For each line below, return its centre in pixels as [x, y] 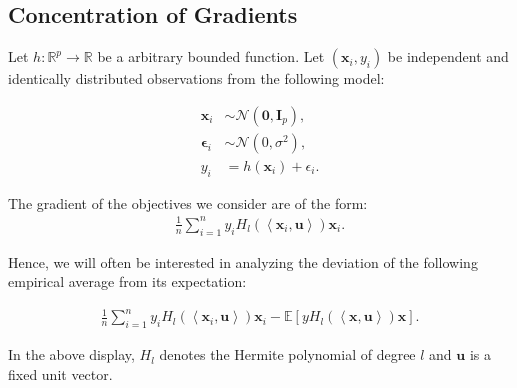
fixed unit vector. [60, 373]
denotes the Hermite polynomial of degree [287, 354]
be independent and [448, 56]
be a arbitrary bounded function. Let [211, 56]
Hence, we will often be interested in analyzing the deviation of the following [243, 261]
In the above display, [71, 354]
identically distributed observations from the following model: [196, 78]
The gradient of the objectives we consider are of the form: [188, 202]
